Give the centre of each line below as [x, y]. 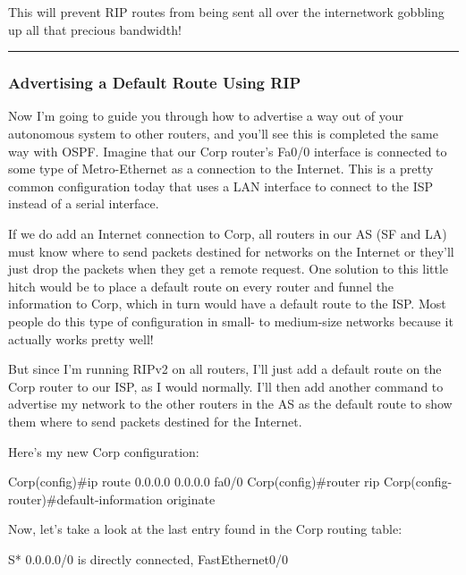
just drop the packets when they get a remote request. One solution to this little [229, 269]
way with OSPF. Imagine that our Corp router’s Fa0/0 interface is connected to [228, 151]
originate [191, 499]
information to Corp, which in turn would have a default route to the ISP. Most [227, 304]
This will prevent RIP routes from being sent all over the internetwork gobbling [226, 12]
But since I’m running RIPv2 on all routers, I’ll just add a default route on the [225, 369]
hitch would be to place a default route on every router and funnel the [201, 286]
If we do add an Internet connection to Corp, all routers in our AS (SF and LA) [228, 233]
